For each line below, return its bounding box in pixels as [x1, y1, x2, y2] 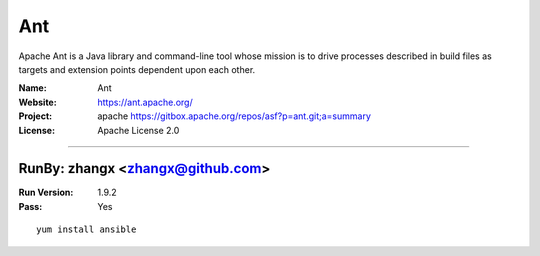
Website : [18, 96, 57, 108]
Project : [18, 110, 53, 122]
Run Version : [18, 186, 74, 199]
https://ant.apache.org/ [97, 96, 194, 108]
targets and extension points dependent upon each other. [18, 63, 256, 75]
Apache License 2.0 [97, 124, 180, 136]
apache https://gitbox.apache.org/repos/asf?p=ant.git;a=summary [97, 110, 372, 122]
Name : [18, 82, 47, 94]
